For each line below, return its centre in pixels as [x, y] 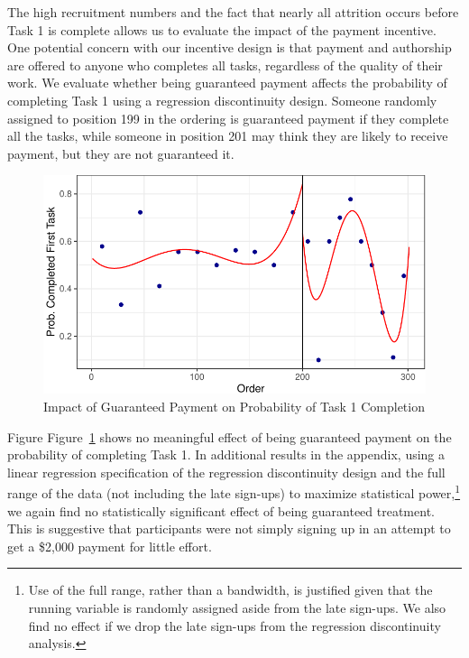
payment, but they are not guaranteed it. [121, 153]
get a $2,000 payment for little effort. [110, 546]
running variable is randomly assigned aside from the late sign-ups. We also [237, 607]
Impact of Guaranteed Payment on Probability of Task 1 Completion [234, 406]
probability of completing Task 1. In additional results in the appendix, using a [226, 454]
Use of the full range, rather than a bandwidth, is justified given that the [230, 590]
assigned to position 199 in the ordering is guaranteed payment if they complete [228, 118]
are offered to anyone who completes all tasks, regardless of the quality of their [225, 65]
